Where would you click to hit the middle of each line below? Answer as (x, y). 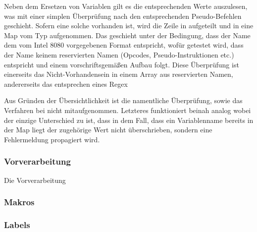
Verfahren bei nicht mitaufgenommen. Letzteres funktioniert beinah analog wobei (128, 110)
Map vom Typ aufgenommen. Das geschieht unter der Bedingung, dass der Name (127, 35)
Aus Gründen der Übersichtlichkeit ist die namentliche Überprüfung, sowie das (123, 100)
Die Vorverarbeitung (35, 180)
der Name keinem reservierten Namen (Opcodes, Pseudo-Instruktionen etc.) (119, 54)
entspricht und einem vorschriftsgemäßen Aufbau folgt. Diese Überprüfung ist (122, 64)
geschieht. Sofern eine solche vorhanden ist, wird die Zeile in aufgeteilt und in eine (129, 26)
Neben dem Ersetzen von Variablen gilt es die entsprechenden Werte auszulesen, (126, 6)
